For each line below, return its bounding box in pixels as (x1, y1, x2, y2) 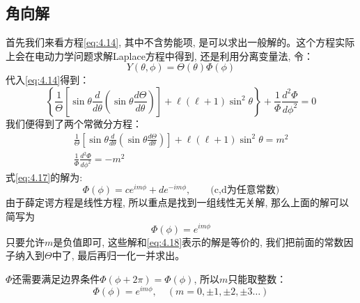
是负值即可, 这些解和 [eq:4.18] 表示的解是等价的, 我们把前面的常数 (53, 234, 344, 249)
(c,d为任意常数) (210, 185, 280, 196)
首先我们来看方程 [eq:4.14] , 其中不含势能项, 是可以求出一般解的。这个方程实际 (6, 35, 355, 49)
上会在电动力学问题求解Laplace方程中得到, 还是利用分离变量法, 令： (6, 48, 313, 63)
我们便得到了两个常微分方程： (6, 116, 142, 130)
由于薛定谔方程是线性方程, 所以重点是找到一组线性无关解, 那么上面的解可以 (6, 195, 350, 210)
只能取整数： (228, 271, 287, 286)
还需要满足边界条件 (12, 271, 100, 286)
